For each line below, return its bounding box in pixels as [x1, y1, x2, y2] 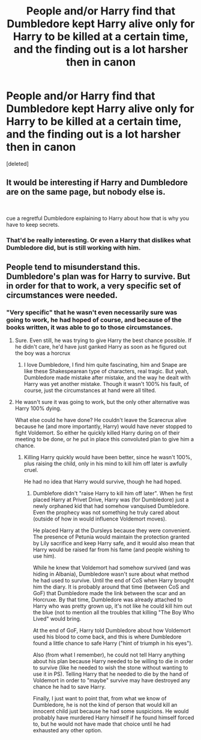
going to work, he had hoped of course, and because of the [6, 316, 182, 324]
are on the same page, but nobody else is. [6, 187, 166, 197]
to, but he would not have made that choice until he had [32, 720, 171, 728]
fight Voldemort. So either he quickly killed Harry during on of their [14, 429, 180, 436]
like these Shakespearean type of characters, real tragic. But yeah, [23, 368, 189, 375]
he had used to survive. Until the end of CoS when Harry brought [32, 577, 194, 584]
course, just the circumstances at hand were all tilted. [23, 387, 157, 394]
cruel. [23, 466, 38, 474]
